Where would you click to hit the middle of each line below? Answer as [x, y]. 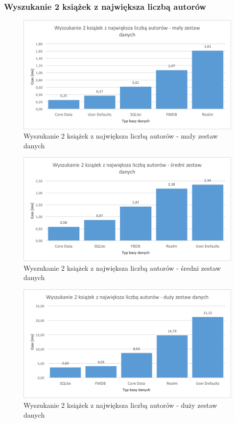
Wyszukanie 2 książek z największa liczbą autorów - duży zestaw [120, 405]
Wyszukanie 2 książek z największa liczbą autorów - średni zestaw [122, 268]
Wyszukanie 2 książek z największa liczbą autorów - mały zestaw [121, 136]
